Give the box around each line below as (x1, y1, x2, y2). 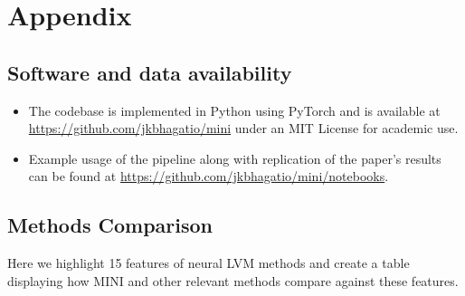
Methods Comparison (7, 211, 214, 239)
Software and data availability (7, 58, 292, 86)
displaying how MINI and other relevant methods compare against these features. (7, 271, 459, 290)
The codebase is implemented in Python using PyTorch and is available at (28, 100, 441, 119)
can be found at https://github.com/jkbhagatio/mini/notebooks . (28, 167, 389, 186)
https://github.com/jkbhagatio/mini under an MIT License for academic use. (28, 119, 459, 138)
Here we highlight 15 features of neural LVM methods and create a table (7, 253, 410, 272)
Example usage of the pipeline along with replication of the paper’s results (28, 148, 441, 167)
